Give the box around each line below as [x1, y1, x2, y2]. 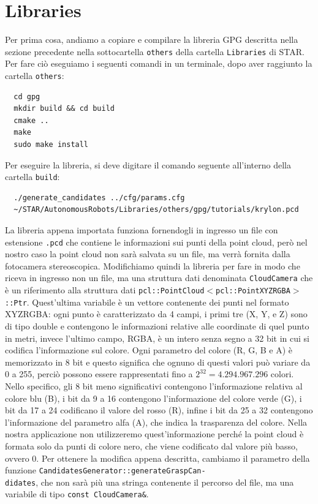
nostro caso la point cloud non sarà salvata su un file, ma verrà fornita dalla [5, 247, 290, 260]
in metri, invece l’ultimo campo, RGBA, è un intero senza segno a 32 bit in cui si [5, 331, 309, 344]
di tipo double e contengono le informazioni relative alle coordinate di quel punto [5, 320, 309, 333]
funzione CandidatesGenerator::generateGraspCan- [5, 464, 206, 476]
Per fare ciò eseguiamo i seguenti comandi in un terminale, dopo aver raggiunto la [5, 57, 312, 70]
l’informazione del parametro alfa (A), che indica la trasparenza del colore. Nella [5, 415, 308, 428]
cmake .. [13, 116, 49, 125]
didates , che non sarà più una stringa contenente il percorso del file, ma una [5, 475, 294, 488]
